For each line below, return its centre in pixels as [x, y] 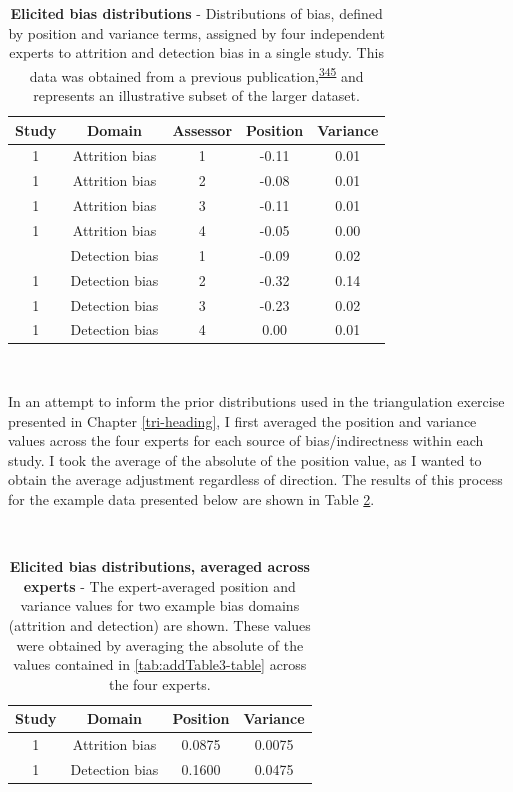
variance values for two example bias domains [160, 605]
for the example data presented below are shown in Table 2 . [191, 499]
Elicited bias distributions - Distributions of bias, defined [196, 13]
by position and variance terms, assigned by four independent [196, 32]
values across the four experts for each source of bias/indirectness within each [246, 440]
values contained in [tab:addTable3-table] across [160, 664]
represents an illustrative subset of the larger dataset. [196, 95]
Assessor [202, 129]
